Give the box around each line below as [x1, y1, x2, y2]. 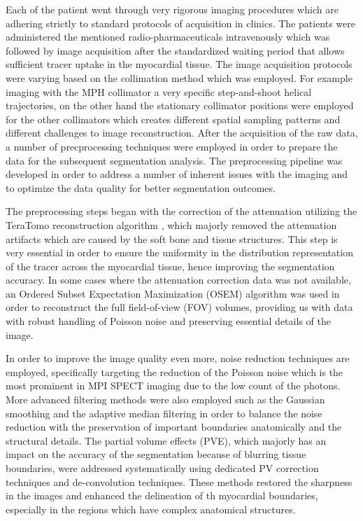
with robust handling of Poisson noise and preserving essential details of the [6, 314, 331, 328]
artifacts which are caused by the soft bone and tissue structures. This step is [6, 231, 338, 246]
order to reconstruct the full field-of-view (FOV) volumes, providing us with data [6, 300, 353, 314]
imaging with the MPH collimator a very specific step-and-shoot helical [6, 84, 312, 99]
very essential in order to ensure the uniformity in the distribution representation [6, 245, 353, 260]
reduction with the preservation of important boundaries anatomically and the [6, 419, 342, 434]
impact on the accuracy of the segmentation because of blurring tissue [6, 447, 306, 461]
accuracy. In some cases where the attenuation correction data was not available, [6, 272, 351, 287]
